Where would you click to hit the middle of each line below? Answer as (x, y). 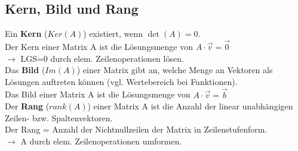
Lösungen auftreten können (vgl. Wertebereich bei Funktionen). (121, 81)
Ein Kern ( (26, 34)
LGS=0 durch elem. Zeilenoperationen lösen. (102, 58)
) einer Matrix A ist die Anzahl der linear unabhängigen (190, 106)
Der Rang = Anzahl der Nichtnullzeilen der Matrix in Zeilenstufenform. (136, 129)
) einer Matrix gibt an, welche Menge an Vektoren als (175, 70)
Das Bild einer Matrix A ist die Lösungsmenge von (98, 94)
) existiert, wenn (113, 34)
